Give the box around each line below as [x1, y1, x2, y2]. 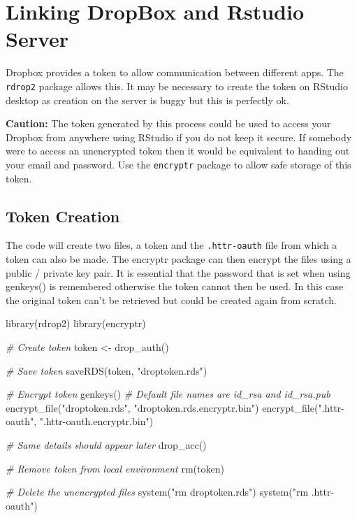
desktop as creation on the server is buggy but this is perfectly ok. [6, 92, 289, 107]
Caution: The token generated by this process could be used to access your [6, 116, 331, 131]
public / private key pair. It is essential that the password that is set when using [6, 265, 351, 280]
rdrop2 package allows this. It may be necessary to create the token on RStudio [6, 78, 348, 93]
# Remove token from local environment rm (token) [6, 461, 224, 475]
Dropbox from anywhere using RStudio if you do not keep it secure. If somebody [6, 129, 352, 144]
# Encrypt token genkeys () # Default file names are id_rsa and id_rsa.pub [6, 387, 330, 401]
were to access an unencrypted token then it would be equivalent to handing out [6, 143, 350, 158]
